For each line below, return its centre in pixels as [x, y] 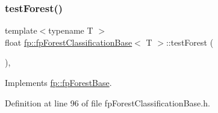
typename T [71, 30]
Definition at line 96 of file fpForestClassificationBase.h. [107, 102]
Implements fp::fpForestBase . [58, 82]
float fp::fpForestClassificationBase [69, 42]
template [21, 30]
